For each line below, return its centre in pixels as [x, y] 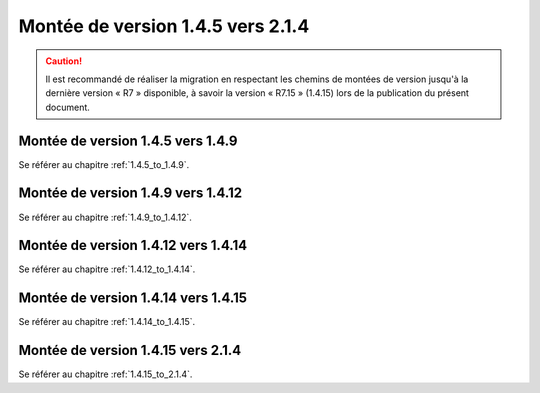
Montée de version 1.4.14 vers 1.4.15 [133, 298]
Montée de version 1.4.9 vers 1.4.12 [130, 193]
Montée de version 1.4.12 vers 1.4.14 [133, 245]
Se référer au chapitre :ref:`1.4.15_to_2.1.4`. [105, 374]
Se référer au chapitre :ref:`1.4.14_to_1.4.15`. [107, 322]
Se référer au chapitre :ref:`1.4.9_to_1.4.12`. [105, 217]
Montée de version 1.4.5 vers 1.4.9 [128, 140]
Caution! [64, 61]
